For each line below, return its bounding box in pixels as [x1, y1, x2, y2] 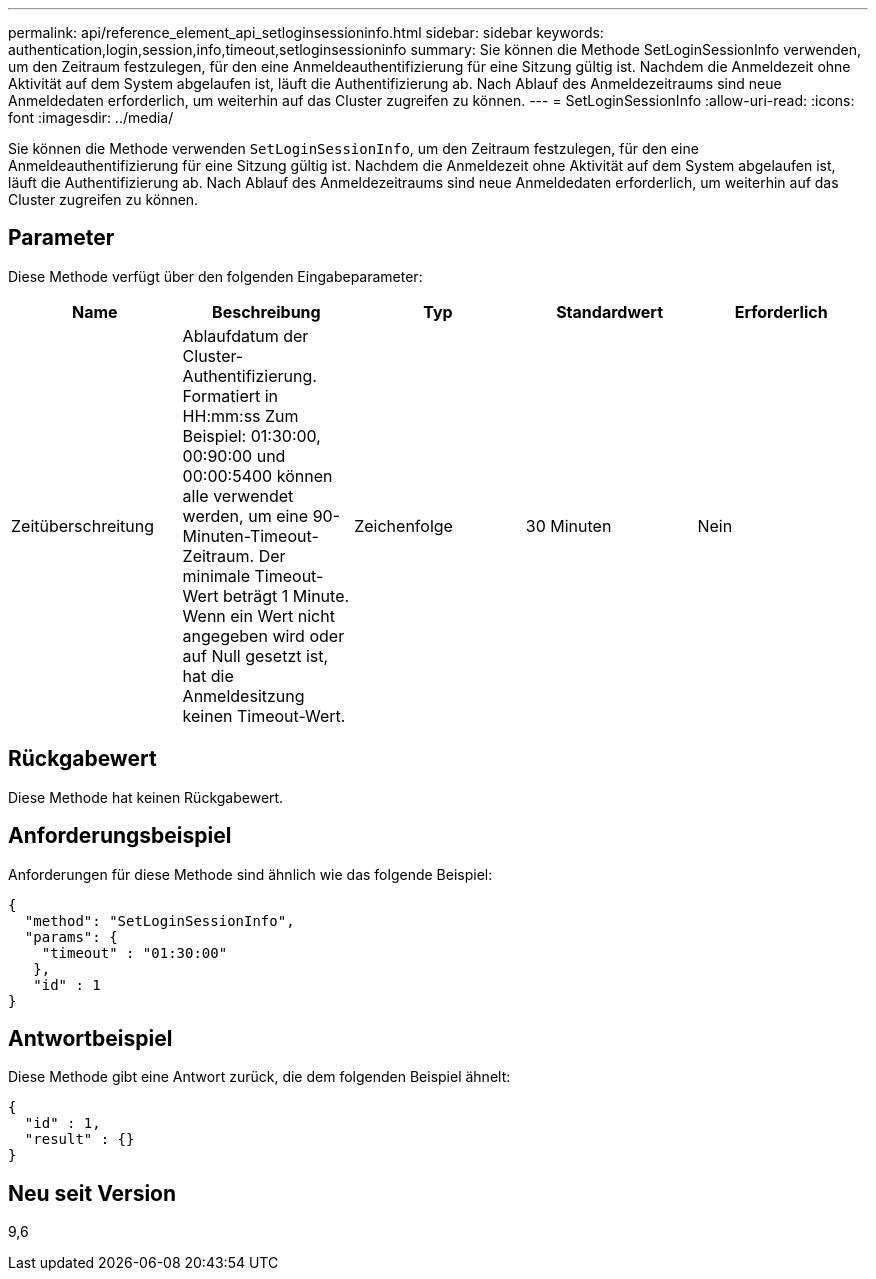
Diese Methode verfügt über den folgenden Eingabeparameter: [8, 267, 423, 285]
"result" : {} [24, 1131, 135, 1148]
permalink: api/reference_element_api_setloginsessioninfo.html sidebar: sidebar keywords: [8, 24, 604, 41]
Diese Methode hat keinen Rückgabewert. [8, 788, 284, 806]
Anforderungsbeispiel [8, 823, 232, 849]
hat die [182, 665, 234, 686]
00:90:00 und [182, 445, 286, 466]
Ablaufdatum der [182, 325, 309, 346]
